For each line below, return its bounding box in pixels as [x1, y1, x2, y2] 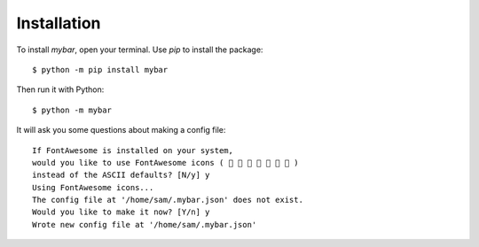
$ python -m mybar [32, 104, 113, 115]
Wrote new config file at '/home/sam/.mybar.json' [32, 220, 257, 229]
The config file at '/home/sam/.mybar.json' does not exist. [32, 195, 303, 205]
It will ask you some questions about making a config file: [16, 125, 226, 135]
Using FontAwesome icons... [32, 182, 154, 192]
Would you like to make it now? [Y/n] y [32, 207, 210, 217]
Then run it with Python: [16, 84, 105, 95]
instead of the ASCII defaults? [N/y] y [32, 170, 210, 181]
